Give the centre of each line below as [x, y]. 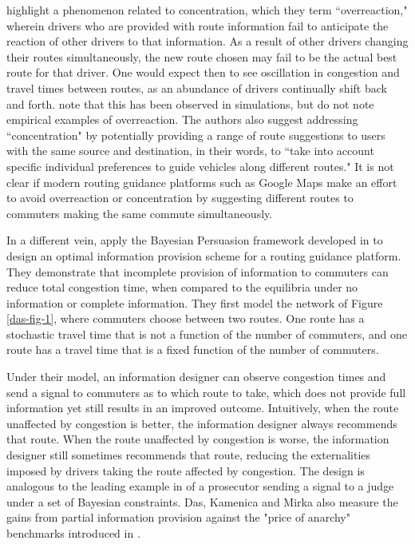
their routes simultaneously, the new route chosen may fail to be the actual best [202, 56]
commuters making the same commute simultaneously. [140, 213]
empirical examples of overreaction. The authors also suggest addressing [182, 119]
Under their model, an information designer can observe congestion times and [196, 377]
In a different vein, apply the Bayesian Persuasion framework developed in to [195, 240]
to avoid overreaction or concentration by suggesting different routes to [180, 198]
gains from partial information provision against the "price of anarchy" [178, 517]
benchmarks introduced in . [73, 533]
